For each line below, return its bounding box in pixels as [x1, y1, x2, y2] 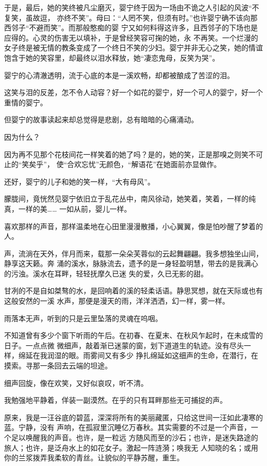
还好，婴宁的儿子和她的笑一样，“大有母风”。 [4, 176, 155, 187]
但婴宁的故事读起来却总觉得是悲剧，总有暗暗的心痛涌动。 [4, 114, 198, 125]
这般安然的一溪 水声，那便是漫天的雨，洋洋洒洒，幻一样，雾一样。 [4, 295, 230, 306]
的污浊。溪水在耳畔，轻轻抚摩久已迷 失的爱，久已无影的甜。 [4, 268, 208, 278]
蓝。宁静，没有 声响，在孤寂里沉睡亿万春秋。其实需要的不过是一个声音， [4, 422, 251, 433]
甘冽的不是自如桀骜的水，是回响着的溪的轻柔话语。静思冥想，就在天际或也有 [4, 285, 263, 296]
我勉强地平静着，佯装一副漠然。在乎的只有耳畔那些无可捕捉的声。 [4, 395, 227, 405]
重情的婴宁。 [4, 97, 47, 107]
